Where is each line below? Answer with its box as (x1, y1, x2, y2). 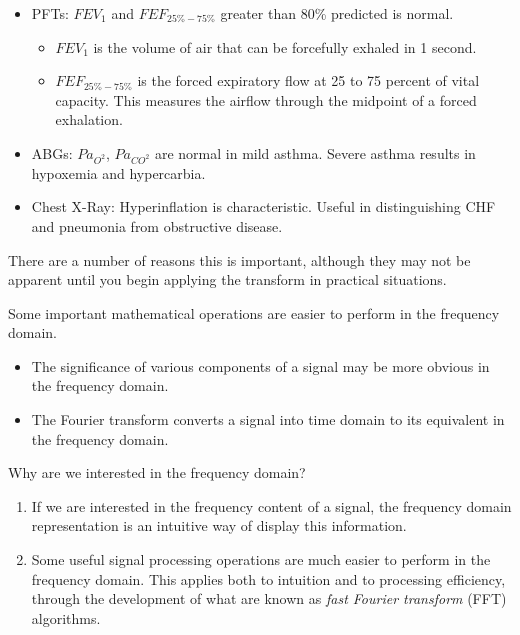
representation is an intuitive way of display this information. (31, 515, 407, 536)
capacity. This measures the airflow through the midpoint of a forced (55, 89, 477, 110)
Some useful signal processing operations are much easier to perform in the (31, 549, 491, 570)
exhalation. (55, 109, 123, 130)
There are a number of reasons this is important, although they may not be (8, 249, 471, 270)
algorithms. (31, 607, 101, 628)
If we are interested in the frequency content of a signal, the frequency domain (31, 495, 512, 516)
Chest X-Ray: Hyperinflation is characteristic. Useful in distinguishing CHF (31, 196, 496, 217)
